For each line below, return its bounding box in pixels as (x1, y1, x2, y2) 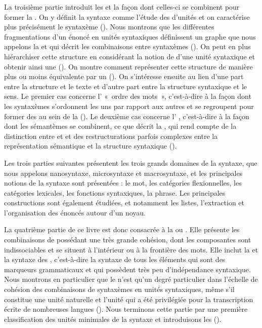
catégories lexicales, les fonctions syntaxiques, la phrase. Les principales (4, 187, 226, 198)
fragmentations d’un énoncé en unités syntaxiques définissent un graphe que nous (4, 31, 256, 42)
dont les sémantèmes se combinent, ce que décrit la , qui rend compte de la (4, 121, 237, 131)
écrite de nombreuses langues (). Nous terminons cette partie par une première (4, 304, 248, 314)
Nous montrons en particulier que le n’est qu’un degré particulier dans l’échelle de (4, 274, 258, 284)
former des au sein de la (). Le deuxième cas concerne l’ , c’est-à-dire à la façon (4, 111, 249, 121)
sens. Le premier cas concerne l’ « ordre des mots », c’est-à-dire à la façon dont (4, 91, 251, 101)
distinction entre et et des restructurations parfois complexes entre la (4, 130, 218, 141)
